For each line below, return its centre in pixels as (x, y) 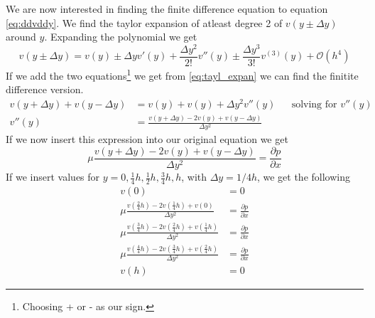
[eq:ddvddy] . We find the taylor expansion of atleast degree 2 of (144, 22)
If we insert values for (53, 177)
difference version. (45, 89)
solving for (314, 104)
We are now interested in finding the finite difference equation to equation (167, 9)
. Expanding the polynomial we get (121, 37)
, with (194, 177)
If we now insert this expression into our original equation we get (147, 139)
